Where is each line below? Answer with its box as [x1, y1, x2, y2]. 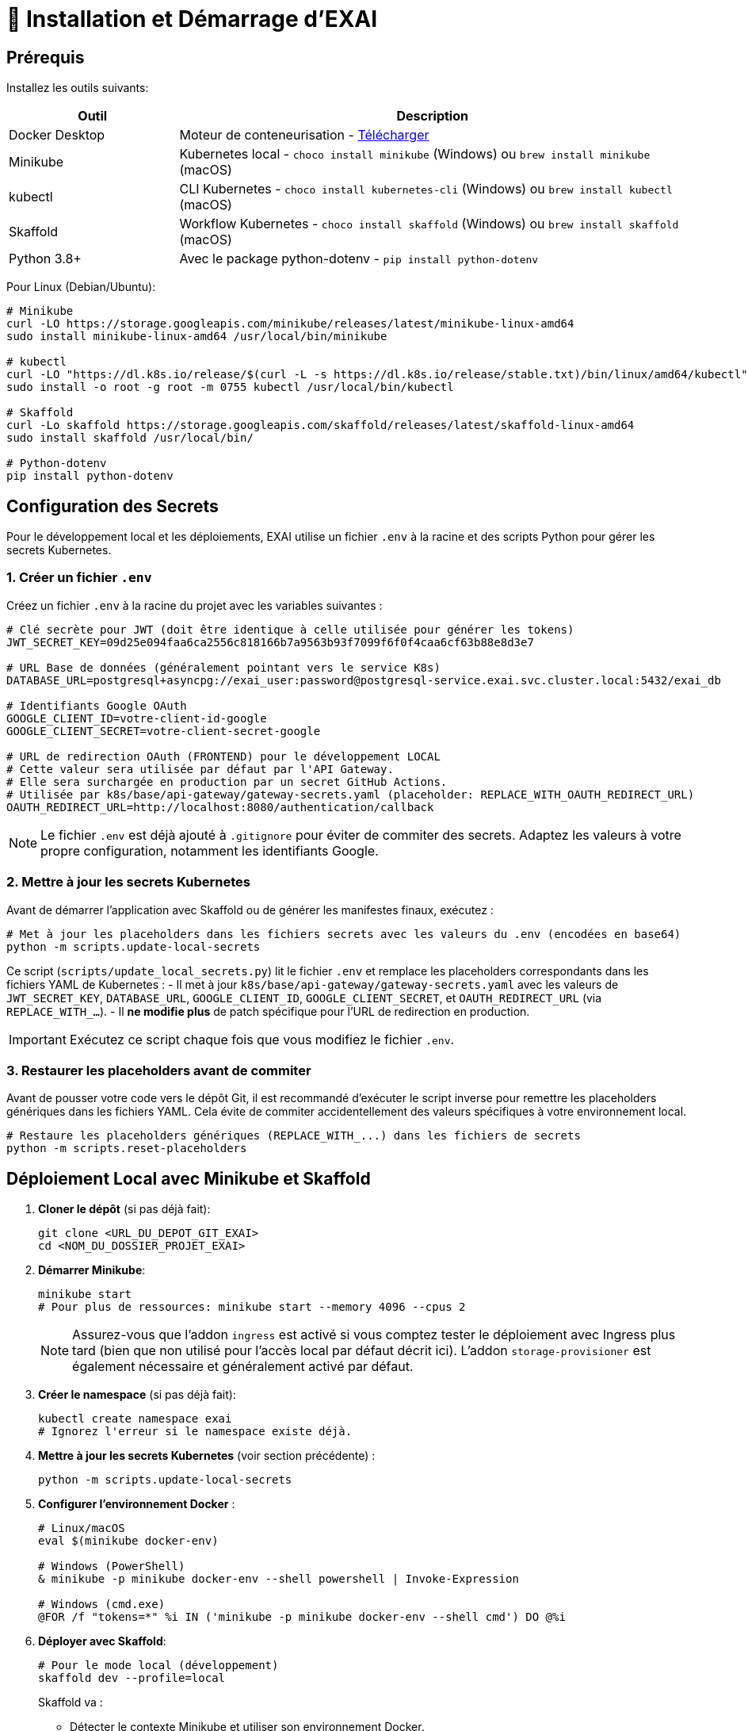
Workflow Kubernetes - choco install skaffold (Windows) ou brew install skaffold [179, 216, 679, 232]
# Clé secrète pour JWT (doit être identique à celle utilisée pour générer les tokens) [6, 622, 574, 636]
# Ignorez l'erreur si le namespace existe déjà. [38, 1425, 353, 1438]
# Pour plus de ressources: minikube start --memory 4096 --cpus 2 [38, 1300, 466, 1314]
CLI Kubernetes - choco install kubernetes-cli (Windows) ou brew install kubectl [179, 181, 673, 197]
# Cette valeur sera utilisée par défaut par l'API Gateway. [6, 762, 394, 776]
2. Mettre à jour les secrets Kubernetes [6, 874, 250, 890]
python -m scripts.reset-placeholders [6, 1142, 247, 1155]
